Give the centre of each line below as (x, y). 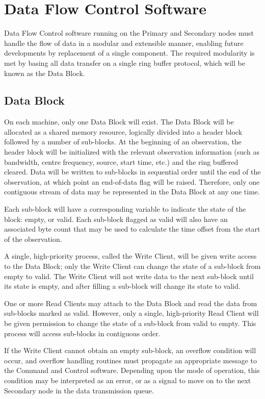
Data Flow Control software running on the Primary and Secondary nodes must (129, 33)
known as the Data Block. (45, 73)
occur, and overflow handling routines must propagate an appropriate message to (131, 360)
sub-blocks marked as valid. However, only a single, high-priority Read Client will (131, 313)
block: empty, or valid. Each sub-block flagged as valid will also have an (116, 219)
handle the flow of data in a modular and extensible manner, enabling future (124, 43)
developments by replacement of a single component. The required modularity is (129, 53)
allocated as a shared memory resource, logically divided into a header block (123, 131)
